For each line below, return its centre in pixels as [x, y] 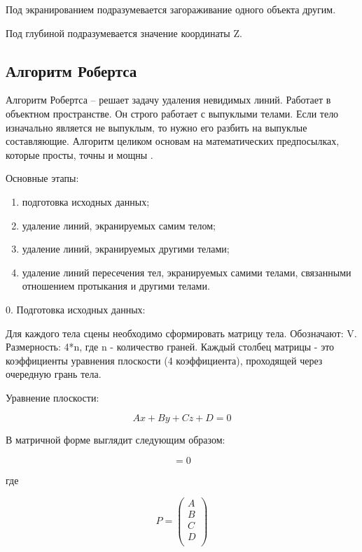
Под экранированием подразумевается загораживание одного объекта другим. [171, 9]
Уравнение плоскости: [53, 397]
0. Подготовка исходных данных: [76, 309]
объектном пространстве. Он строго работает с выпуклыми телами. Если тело [172, 113]
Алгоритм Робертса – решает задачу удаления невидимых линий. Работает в [168, 100]
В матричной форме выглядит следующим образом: [116, 440]
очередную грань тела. [54, 374]
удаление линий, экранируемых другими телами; [126, 249]
